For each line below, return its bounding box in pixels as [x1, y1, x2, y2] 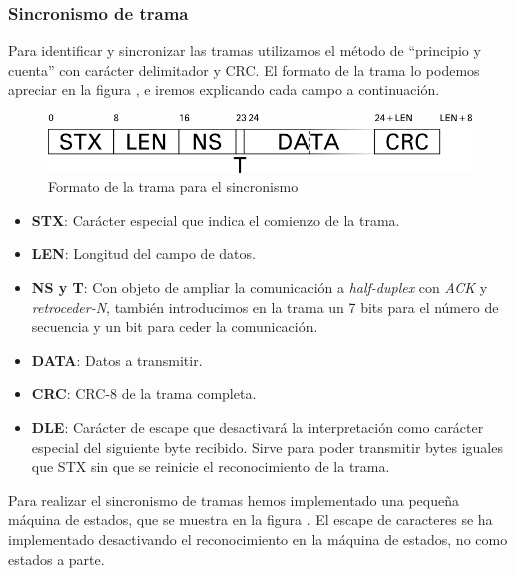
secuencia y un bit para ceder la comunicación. [31, 316, 318, 337]
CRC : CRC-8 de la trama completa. [31, 383, 257, 404]
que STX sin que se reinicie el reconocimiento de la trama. [31, 456, 390, 477]
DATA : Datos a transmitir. [31, 349, 203, 370]
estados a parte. [8, 548, 105, 569]
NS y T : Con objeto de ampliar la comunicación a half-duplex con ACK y [31, 277, 488, 298]
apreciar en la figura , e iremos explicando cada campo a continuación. [8, 79, 440, 100]
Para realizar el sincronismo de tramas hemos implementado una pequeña [8, 489, 460, 510]
